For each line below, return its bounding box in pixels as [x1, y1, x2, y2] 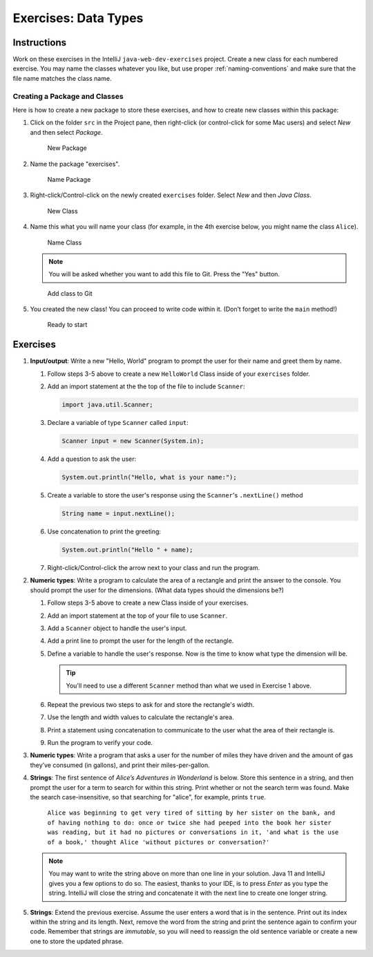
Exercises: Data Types [12, 10, 144, 26]
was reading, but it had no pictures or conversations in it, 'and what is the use [47, 828, 339, 836]
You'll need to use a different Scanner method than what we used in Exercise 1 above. [66, 681, 312, 690]
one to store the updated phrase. [30, 937, 124, 945]
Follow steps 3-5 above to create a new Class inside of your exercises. [47, 598, 249, 607]
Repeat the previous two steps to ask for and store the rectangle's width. [47, 700, 255, 708]
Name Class [47, 238, 82, 247]
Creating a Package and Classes [12, 91, 124, 101]
